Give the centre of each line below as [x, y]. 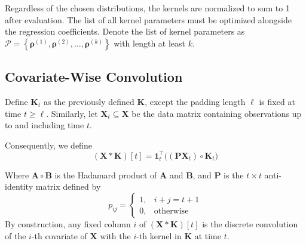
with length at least [150, 43]
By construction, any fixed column [68, 224]
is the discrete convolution [250, 224]
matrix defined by [68, 186]
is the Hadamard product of [106, 174]
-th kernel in [159, 235]
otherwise [171, 211]
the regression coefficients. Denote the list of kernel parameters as [125, 31]
